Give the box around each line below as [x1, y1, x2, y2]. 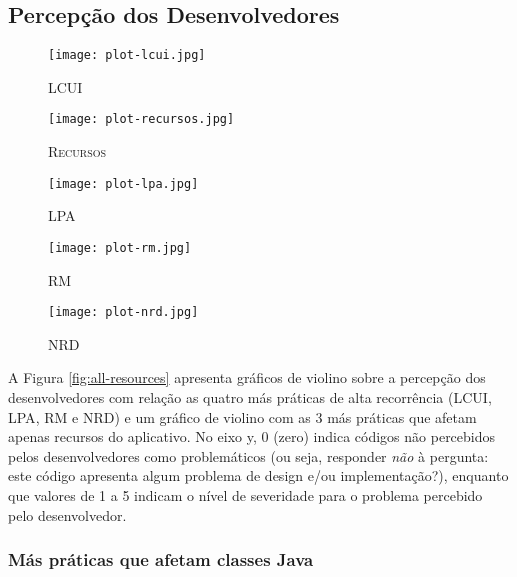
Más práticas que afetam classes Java [8, 547, 314, 572]
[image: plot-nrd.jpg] [48, 305, 199, 320]
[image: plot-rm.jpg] [48, 240, 192, 255]
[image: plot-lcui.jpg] [48, 48, 206, 63]
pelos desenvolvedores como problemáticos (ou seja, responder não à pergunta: [8, 445, 489, 466]
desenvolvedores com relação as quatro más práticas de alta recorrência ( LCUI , [8, 387, 492, 408]
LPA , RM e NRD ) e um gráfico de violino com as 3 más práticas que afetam [8, 406, 477, 427]
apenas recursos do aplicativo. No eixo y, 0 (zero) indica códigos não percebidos [8, 426, 496, 447]
